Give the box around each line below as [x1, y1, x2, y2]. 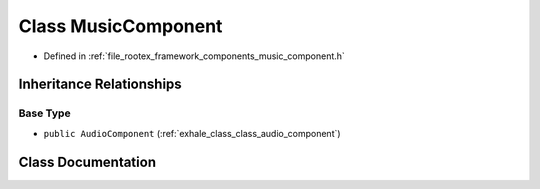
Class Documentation [18, 153, 157, 170]
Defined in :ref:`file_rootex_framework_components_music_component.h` [43, 50, 345, 62]
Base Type [18, 106, 71, 120]
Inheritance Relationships [18, 76, 182, 93]
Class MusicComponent [18, 15, 223, 37]
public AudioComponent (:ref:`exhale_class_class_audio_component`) [43, 127, 341, 139]
